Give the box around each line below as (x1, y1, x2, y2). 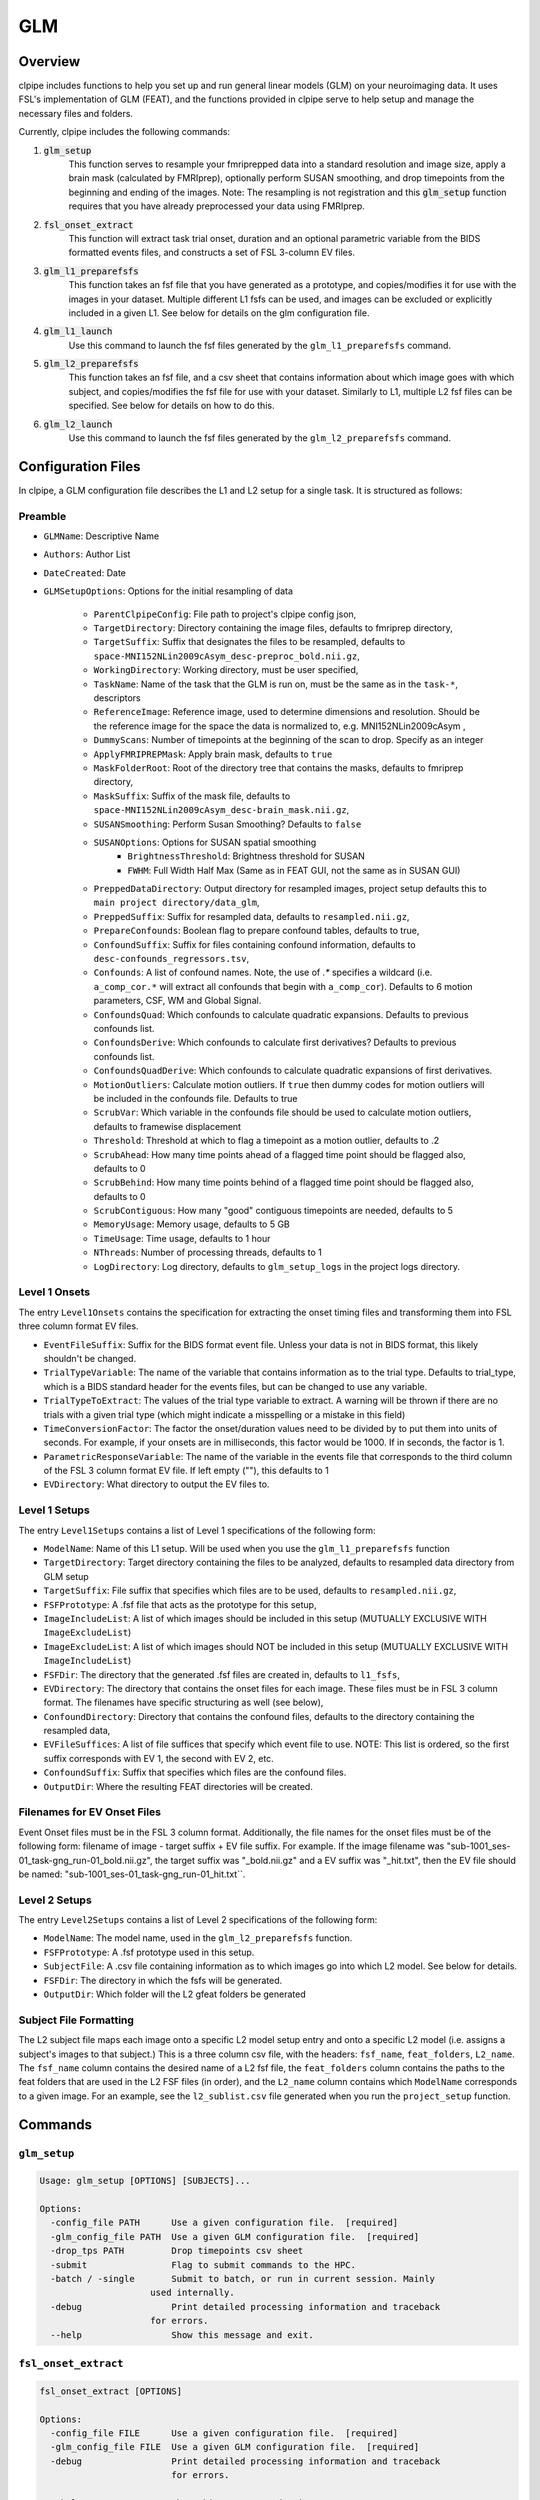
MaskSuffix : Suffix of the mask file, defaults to (93, 790, 291, 802)
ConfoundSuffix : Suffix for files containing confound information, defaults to (93, 938, 416, 950)
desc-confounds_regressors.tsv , (93, 953, 250, 965)
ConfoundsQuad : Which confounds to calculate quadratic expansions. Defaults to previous (93, 1008, 469, 1020)
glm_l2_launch (43, 418, 113, 430)
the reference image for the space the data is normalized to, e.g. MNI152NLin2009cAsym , (93, 720, 466, 732)
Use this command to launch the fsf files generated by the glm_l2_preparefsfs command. (68, 432, 452, 444)
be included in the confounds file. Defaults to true (93, 1092, 298, 1104)
